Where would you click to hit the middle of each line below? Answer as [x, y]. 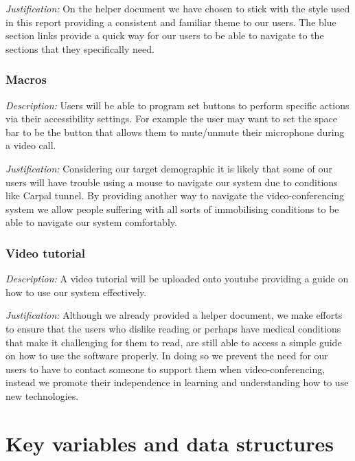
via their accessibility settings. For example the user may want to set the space [171, 119]
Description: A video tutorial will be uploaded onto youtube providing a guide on [177, 279]
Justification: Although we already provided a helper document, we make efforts [174, 315]
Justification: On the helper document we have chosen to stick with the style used [178, 8]
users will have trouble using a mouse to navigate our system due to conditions [172, 182]
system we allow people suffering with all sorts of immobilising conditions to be [172, 209]
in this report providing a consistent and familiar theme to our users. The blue [171, 22]
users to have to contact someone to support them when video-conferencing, [165, 369]
